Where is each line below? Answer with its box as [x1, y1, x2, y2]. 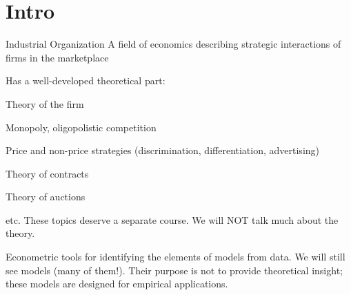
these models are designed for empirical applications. [6, 276, 228, 291]
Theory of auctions [6, 189, 86, 204]
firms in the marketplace [6, 50, 109, 64]
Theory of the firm [6, 96, 84, 111]
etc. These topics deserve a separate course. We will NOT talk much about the [6, 212, 339, 227]
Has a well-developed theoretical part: [6, 73, 166, 88]
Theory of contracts [6, 166, 89, 180]
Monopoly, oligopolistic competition [6, 120, 157, 134]
